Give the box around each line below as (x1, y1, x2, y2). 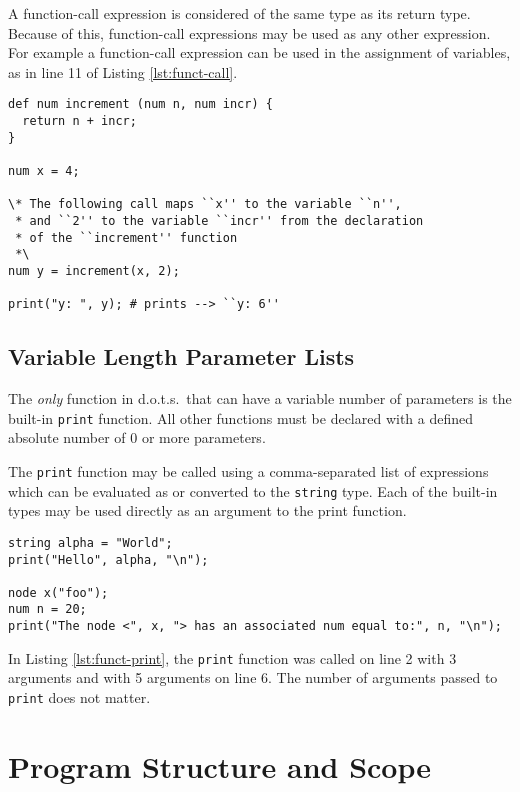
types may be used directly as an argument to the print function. (8, 500, 407, 521)
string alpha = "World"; (8, 535, 173, 550)
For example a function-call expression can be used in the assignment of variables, (8, 42, 511, 63)
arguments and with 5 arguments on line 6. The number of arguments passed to (8, 667, 498, 688)
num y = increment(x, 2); (8, 263, 180, 278)
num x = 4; (8, 164, 80, 178)
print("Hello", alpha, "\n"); (8, 552, 209, 567)
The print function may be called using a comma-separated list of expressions (8, 460, 489, 481)
